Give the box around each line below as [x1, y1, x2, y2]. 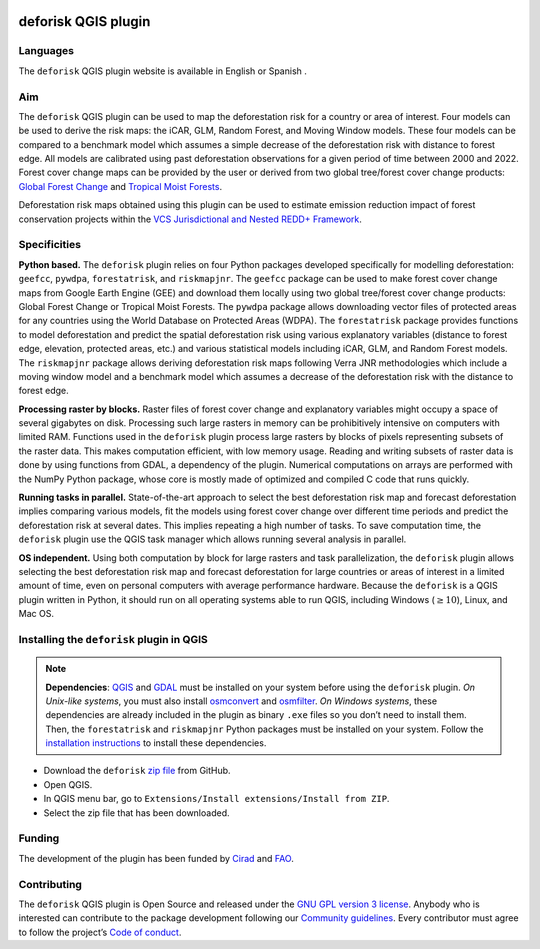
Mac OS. [18, 608, 55, 620]
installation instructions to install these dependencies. [45, 737, 267, 749]
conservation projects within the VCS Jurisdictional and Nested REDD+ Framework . [18, 213, 362, 225]
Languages [18, 44, 75, 58]
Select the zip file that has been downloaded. [43, 806, 230, 819]
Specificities [18, 238, 82, 252]
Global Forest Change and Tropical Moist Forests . [18, 180, 223, 192]
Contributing [18, 877, 82, 891]
